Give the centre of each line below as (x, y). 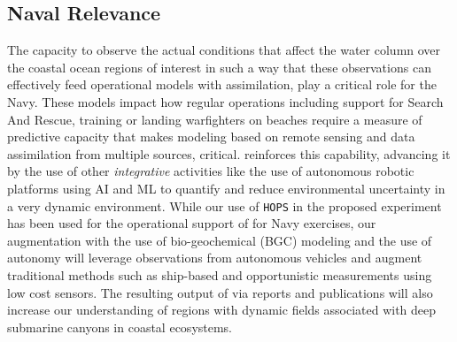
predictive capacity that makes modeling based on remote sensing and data (211, 137)
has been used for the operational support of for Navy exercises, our (192, 223)
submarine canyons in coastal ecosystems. (120, 327)
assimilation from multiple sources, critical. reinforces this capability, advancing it (229, 153)
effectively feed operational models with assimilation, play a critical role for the (222, 84)
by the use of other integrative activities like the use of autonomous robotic (211, 171)
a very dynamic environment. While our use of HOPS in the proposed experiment (225, 205)
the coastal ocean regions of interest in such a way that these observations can (219, 67)
